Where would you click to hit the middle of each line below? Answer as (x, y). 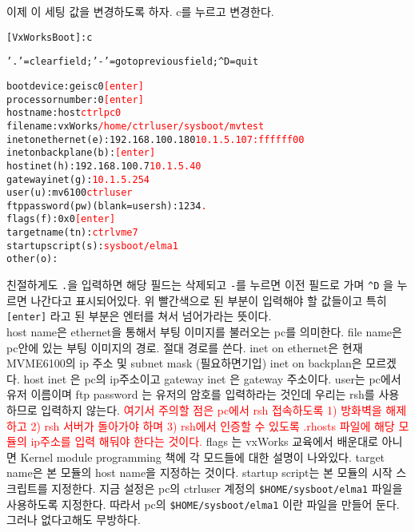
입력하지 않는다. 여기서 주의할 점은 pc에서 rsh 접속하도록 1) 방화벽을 (211, 409)
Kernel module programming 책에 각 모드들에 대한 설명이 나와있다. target (203, 457)
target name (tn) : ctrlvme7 (72, 233)
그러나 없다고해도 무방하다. (74, 520)
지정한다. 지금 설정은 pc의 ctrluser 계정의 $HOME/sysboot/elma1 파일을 (227, 488)
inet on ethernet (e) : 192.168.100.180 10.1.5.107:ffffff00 (156, 139)
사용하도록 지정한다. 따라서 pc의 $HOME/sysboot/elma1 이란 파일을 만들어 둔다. (203, 504)
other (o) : (32, 259)
